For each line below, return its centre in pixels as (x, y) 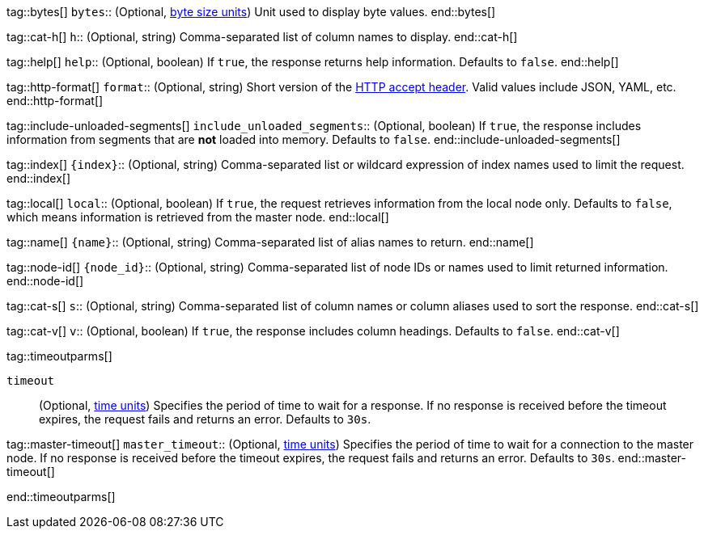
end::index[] (39, 178)
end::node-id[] (45, 281)
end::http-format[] (55, 101)
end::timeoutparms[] (61, 497)
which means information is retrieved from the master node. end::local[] (198, 217)
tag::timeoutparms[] (59, 356)
